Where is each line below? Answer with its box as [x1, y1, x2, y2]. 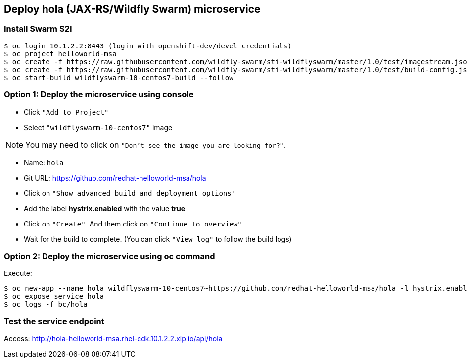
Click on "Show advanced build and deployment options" [24, 188, 236, 197]
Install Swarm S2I [4, 24, 72, 34]
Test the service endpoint [4, 316, 104, 326]
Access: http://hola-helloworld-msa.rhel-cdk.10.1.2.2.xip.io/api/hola [4, 334, 223, 343]
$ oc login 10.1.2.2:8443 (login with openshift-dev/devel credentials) [4, 42, 292, 50]
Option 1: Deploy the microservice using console [4, 90, 194, 100]
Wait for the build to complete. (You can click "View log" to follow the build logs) [24, 234, 292, 243]
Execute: [4, 269, 32, 278]
